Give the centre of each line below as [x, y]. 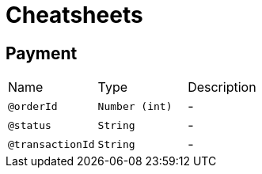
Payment [42, 53]
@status [30, 125]
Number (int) [135, 106]
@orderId [33, 106]
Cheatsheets [74, 15]
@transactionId [51, 144]
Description [222, 87]
